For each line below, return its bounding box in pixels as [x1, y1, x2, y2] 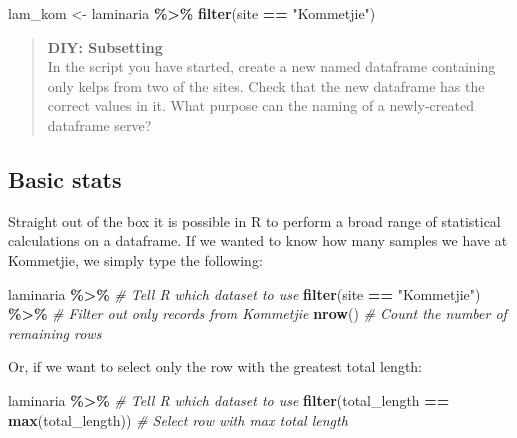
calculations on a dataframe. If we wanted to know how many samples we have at [8, 230, 508, 251]
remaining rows [8, 322, 102, 343]
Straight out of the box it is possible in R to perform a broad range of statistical [8, 210, 501, 231]
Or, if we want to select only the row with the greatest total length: [8, 356, 423, 377]
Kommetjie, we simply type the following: [8, 249, 263, 270]
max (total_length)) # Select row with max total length [8, 409, 348, 430]
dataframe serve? [47, 114, 152, 135]
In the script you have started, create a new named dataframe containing [47, 56, 496, 77]
